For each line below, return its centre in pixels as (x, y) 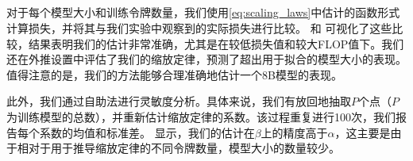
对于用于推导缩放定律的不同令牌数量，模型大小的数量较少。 (184, 148)
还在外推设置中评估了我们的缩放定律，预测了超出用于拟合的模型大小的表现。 (206, 59)
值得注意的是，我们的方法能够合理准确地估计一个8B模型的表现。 (174, 74)
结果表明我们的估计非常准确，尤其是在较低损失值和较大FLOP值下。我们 (216, 43)
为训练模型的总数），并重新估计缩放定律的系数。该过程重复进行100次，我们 (201, 116)
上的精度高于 (294, 132)
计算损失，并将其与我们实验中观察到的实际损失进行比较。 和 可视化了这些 (199, 27)
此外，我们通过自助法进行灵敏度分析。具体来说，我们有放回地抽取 (179, 101)
